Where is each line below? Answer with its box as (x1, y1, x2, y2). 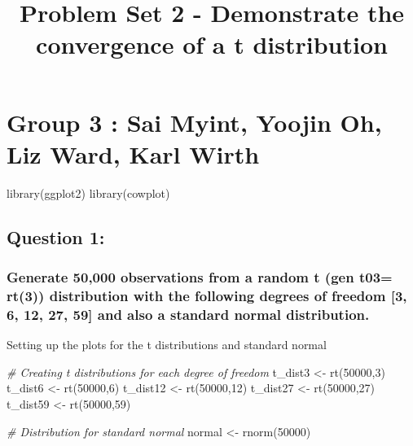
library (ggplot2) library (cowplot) (7, 184, 170, 201)
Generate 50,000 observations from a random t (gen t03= (7, 266, 393, 286)
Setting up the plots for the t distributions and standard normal (7, 336, 327, 353)
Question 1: (7, 224, 105, 249)
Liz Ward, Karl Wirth (7, 137, 260, 170)
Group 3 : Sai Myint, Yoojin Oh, (7, 105, 382, 138)
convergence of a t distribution (36, 28, 388, 61)
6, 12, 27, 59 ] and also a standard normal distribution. (7, 304, 370, 324)
